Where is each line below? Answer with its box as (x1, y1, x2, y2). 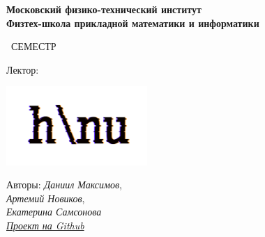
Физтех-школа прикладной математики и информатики (6, 15, 259, 30)
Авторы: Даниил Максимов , (6, 177, 122, 192)
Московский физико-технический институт (6, 2, 202, 16)
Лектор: (6, 62, 39, 76)
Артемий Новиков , (6, 190, 85, 205)
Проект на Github (6, 218, 84, 232)
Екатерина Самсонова (6, 204, 102, 219)
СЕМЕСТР (10, 39, 56, 54)
